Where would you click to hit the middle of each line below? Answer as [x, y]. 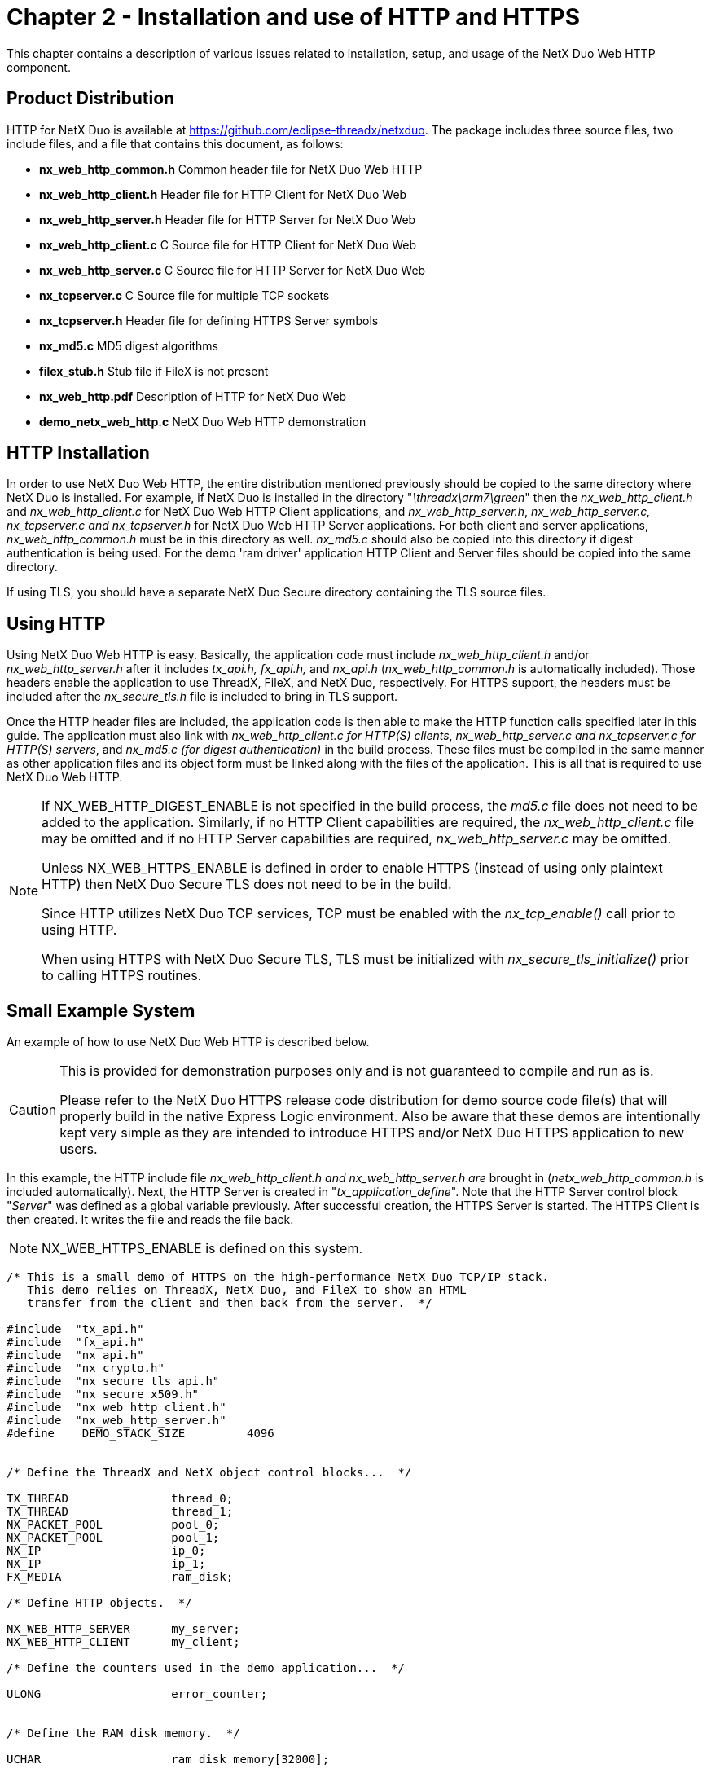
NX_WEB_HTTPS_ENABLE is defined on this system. [202, 1249]
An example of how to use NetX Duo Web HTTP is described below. [188, 1042]
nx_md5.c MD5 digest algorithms [129, 345]
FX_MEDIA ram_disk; [120, 1577]
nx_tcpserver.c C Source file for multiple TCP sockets [184, 295]
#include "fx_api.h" [75, 1342]
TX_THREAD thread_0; [120, 1499]
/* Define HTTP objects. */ [99, 1603]
